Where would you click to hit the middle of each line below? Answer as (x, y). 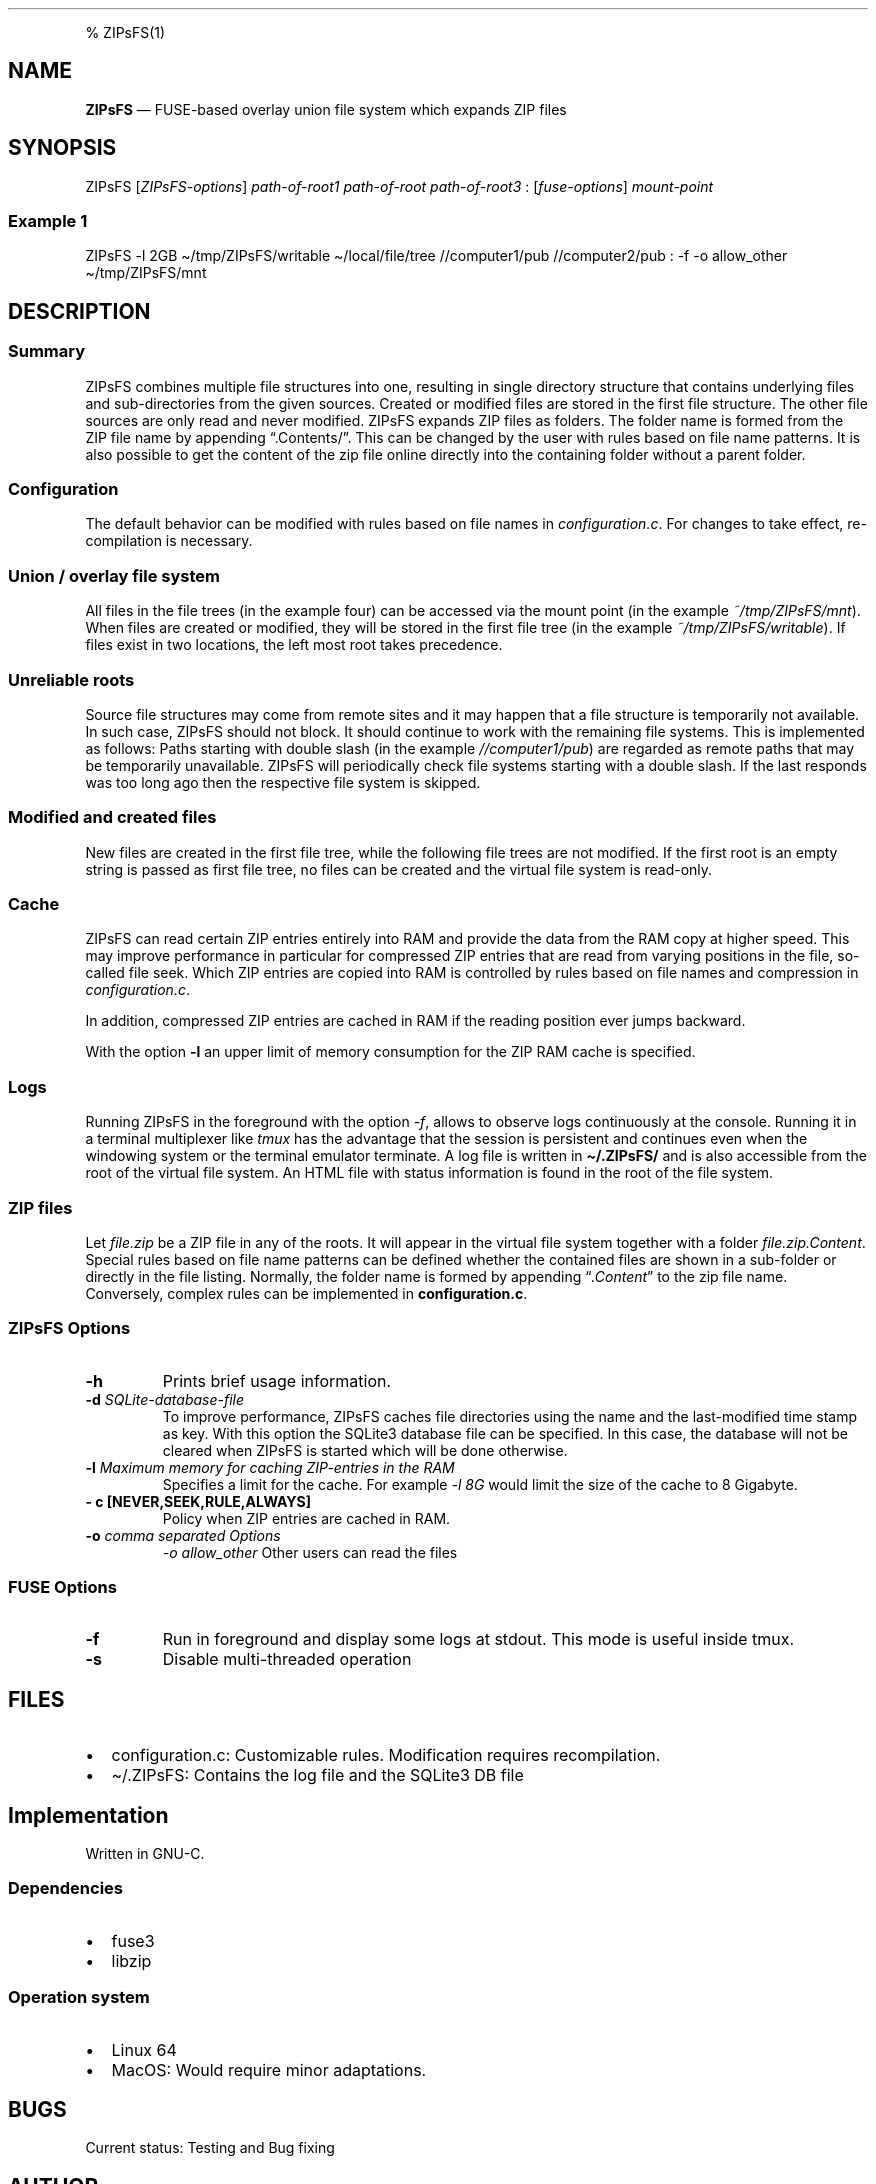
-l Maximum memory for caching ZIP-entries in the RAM (270, 1467)
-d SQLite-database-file (165, 1399)
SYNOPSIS (62, 148)
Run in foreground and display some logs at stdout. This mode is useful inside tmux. (478, 1639)
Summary (47, 351)
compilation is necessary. (169, 541)
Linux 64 (144, 2049)
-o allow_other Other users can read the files (310, 1552)
